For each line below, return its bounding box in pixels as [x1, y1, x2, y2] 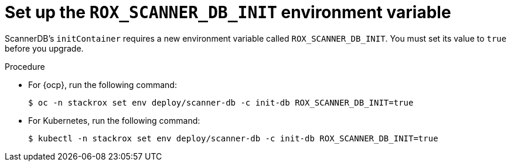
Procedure [5, 61, 45, 72]
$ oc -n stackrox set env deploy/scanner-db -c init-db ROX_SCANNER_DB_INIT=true [28, 97, 414, 107]
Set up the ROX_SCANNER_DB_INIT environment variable [5, 2, 451, 22]
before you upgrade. [5, 43, 84, 53]
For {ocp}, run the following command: [28, 79, 177, 90]
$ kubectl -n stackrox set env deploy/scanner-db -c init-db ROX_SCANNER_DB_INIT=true [28, 133, 438, 143]
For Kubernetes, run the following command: [28, 115, 200, 126]
